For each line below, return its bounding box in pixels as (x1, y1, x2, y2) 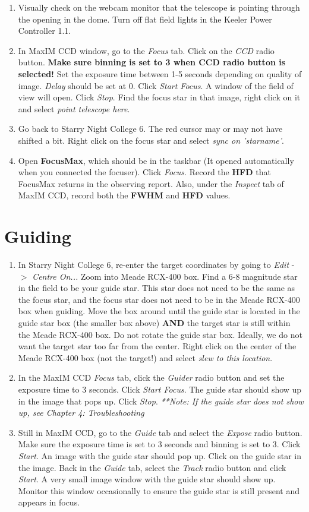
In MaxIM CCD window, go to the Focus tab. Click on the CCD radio (18, 44, 275, 56)
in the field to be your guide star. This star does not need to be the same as (18, 282, 295, 294)
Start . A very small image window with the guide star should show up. (18, 473, 276, 485)
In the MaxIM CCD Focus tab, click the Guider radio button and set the (18, 371, 285, 384)
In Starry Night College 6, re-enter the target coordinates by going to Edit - (18, 258, 295, 271)
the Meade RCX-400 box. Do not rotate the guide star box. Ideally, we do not (18, 328, 302, 340)
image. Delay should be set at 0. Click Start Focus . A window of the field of (18, 79, 294, 91)
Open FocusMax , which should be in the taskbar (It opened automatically (18, 154, 294, 166)
